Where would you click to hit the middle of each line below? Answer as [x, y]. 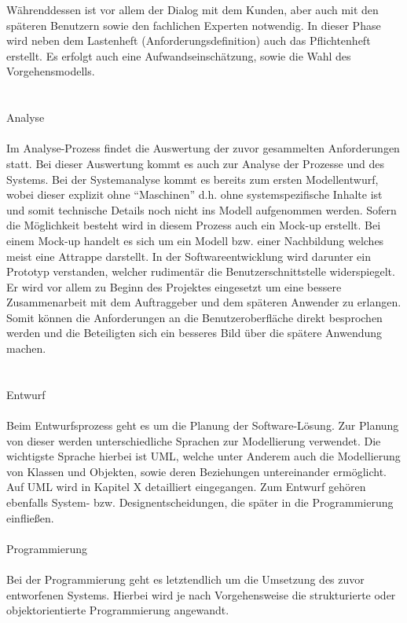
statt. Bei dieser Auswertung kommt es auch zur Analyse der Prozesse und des [196, 163]
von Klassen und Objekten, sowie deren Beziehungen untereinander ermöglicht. [196, 471]
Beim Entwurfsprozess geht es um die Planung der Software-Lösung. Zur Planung [203, 425]
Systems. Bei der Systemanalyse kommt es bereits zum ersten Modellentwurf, [192, 179]
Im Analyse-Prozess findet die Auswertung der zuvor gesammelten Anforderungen [203, 148]
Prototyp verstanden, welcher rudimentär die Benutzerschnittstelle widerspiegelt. [201, 271]
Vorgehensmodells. [51, 71]
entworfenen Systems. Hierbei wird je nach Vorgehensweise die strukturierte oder [201, 594]
